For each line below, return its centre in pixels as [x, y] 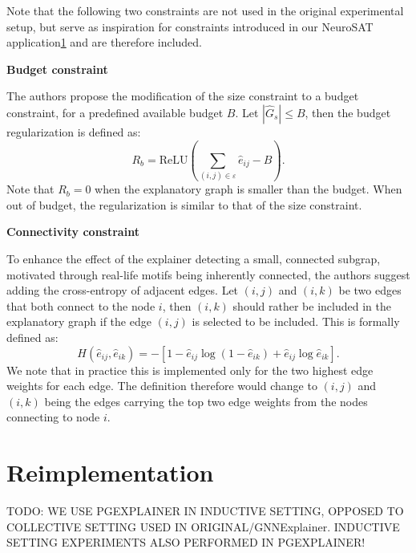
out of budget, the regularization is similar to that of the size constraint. [184, 204]
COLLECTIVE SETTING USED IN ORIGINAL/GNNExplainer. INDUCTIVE [203, 526]
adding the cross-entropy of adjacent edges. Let [123, 290]
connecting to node [53, 417]
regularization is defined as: [74, 131]
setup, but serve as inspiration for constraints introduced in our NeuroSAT [190, 26]
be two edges [370, 290]
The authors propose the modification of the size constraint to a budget [183, 96]
